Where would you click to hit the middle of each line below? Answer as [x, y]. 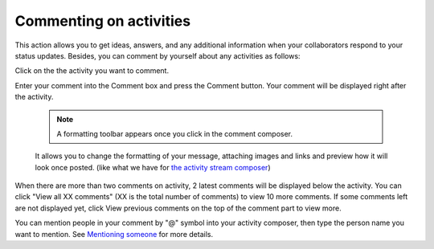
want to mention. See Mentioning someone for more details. [114, 234]
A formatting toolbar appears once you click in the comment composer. [175, 133]
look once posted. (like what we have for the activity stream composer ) [153, 167]
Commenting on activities [103, 21]
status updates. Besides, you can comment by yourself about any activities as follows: [158, 55]
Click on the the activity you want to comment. [92, 71]
